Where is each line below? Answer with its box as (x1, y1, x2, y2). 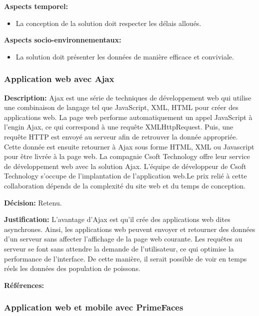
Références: (4, 279, 44, 290)
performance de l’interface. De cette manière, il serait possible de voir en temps (4, 253, 247, 263)
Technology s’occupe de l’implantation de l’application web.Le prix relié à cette (4, 170, 247, 181)
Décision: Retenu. (4, 197, 62, 207)
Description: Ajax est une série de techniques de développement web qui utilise (4, 92, 251, 102)
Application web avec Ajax (4, 72, 114, 85)
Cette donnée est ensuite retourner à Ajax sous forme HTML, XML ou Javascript (4, 141, 254, 151)
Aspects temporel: (4, 1, 68, 11)
